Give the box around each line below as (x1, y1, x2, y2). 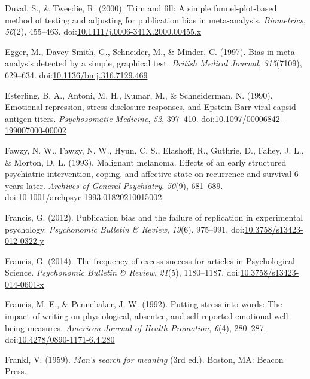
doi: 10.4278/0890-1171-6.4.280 (5, 333, 115, 346)
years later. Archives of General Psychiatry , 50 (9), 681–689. (5, 179, 223, 191)
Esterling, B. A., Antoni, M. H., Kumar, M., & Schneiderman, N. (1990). (5, 88, 273, 101)
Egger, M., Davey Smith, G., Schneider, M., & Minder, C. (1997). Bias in (5, 45, 274, 57)
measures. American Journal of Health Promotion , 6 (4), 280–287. (27, 321, 266, 334)
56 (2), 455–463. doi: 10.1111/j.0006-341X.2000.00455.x (5, 25, 202, 38)
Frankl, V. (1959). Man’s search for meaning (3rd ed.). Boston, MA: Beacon (5, 353, 284, 365)
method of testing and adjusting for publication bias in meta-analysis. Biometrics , (5, 13, 306, 26)
